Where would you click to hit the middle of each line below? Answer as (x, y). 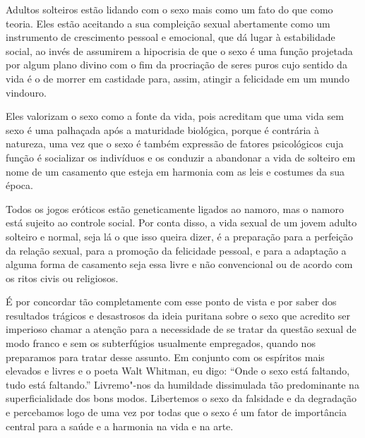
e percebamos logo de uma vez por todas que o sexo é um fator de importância (176, 412)
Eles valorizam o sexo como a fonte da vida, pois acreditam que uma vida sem (175, 116)
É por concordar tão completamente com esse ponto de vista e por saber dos (171, 302)
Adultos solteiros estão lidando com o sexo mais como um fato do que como (169, 9)
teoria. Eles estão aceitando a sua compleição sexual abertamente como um (168, 23)
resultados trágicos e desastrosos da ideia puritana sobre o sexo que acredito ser (178, 315)
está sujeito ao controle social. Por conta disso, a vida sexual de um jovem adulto (181, 223)
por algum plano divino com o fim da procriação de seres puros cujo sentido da (176, 65)
